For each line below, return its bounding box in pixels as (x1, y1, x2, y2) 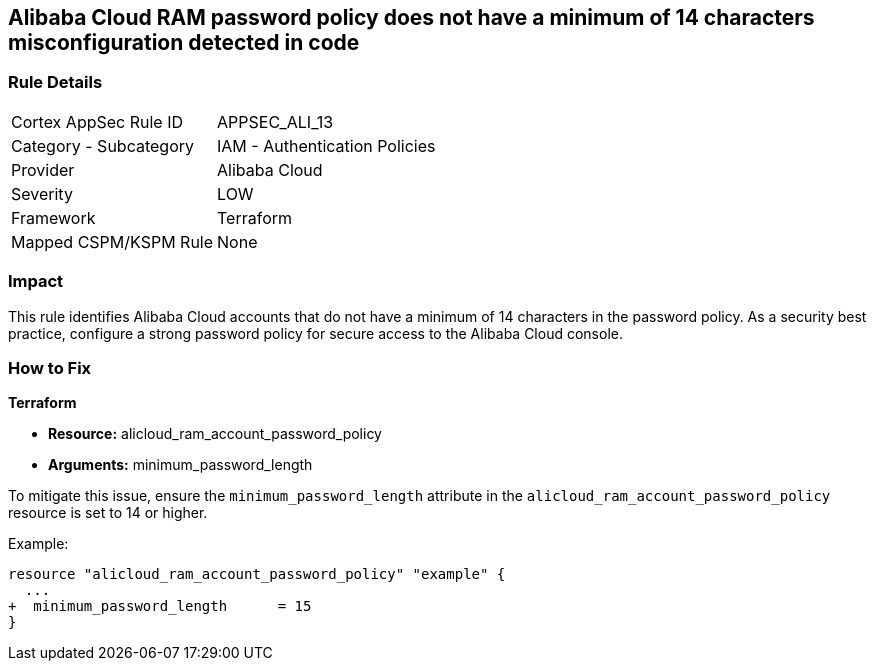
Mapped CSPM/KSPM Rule (11, 231, 214, 252)
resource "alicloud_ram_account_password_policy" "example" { (8, 566, 506, 583)
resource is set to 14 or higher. (8, 504, 208, 522)
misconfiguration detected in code (8, 30, 360, 55)
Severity (11, 183, 73, 204)
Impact (8, 271, 64, 292)
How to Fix (8, 357, 92, 378)
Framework (11, 207, 96, 228)
